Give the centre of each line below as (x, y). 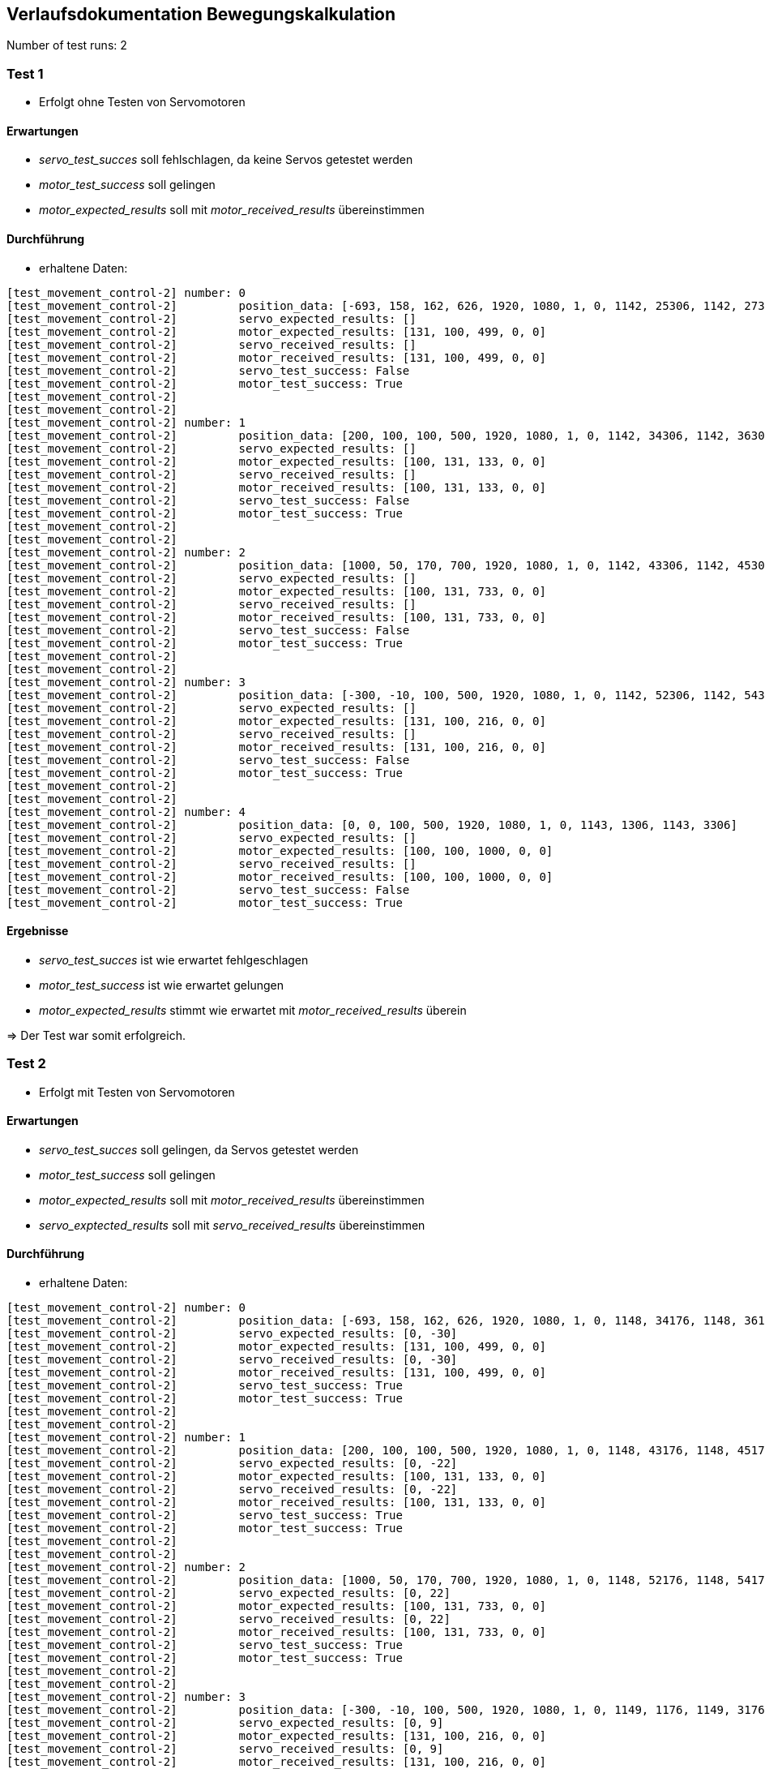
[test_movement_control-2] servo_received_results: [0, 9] (225, 1749)
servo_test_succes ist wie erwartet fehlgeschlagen (174, 960)
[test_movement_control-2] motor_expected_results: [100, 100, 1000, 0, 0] (280, 850)
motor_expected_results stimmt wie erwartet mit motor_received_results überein (253, 1010)
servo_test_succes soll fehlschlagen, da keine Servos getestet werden (226, 160)
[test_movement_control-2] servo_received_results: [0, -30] (232, 1360)
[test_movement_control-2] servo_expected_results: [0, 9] (225, 1723)
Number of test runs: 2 (67, 45)
